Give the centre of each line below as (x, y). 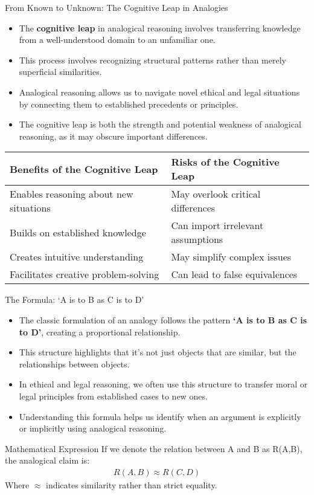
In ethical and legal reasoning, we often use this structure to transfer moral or (163, 384)
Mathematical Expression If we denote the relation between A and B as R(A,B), (154, 448)
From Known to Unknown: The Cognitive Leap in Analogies (117, 7)
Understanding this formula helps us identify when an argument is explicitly (160, 416)
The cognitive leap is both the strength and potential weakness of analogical (160, 124)
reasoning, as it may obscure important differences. (113, 136)
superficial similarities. (60, 72)
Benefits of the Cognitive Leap (84, 169)
